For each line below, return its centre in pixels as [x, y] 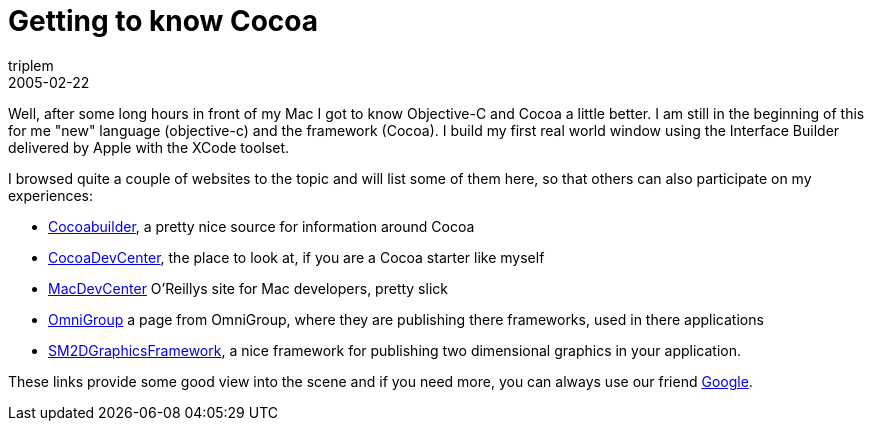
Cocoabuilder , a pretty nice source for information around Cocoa [261, 226]
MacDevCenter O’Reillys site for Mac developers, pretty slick [248, 288]
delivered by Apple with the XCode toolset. [149, 147]
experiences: [51, 195]
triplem [31, 65]
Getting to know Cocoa [163, 21]
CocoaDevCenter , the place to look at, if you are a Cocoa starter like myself [296, 257]
